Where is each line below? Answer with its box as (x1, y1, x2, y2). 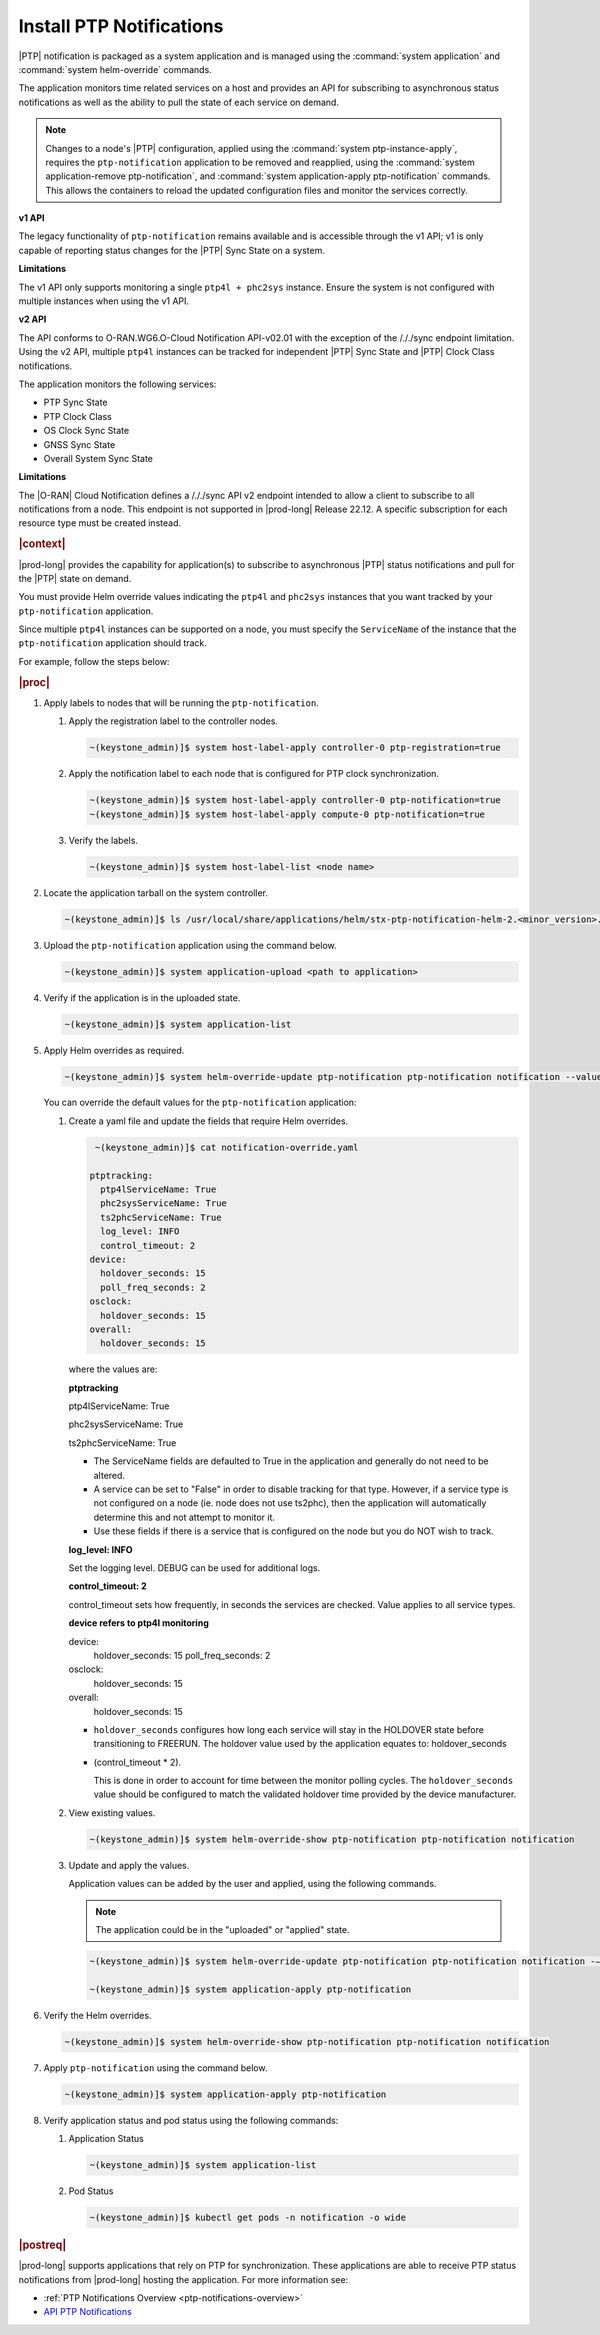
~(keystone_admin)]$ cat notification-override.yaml (95, 1141, 359, 1153)
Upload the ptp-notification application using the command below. (43, 939, 337, 951)
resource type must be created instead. (18, 517, 182, 529)
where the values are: (68, 1363, 158, 1375)
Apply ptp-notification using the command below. (43, 2061, 268, 2074)
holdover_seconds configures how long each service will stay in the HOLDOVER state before (93, 1723, 485, 1735)
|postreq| (18, 2238, 67, 2252)
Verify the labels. (68, 834, 139, 846)
